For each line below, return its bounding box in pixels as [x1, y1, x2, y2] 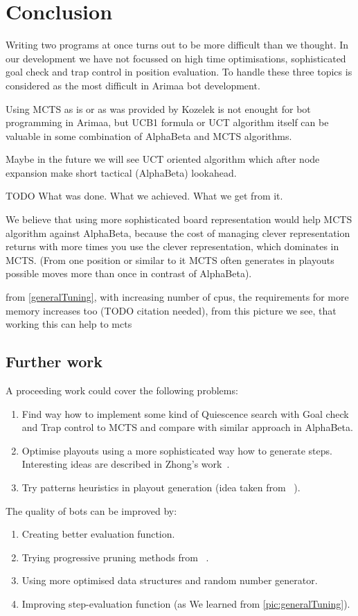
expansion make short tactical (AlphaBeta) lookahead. [6, 165, 237, 179]
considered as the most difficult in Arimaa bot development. [6, 78, 260, 92]
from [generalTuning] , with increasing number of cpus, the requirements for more [6, 290, 349, 304]
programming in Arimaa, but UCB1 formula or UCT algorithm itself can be [6, 115, 329, 130]
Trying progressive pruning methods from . [21, 549, 209, 564]
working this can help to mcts [6, 317, 132, 331]
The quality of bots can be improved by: [6, 503, 177, 518]
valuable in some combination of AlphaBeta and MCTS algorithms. [6, 128, 292, 143]
